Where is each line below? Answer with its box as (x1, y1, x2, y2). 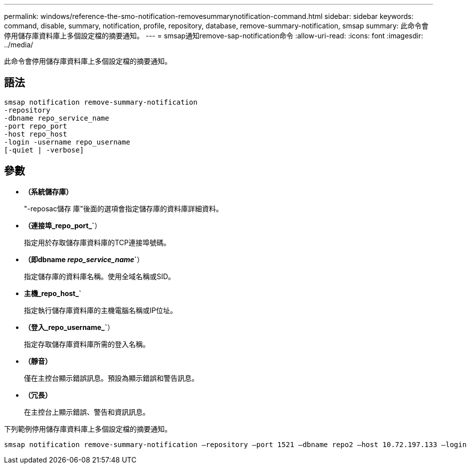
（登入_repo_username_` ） (24, 322, 114, 331)
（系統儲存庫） (24, 187, 73, 196)
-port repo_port (4, 122, 67, 130)
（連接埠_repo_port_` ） (24, 221, 102, 230)
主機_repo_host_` (24, 289, 81, 298)
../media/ (4, 40, 33, 49)
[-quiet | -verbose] (4, 146, 84, 154)
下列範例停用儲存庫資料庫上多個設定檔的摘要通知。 (4, 424, 172, 433)
